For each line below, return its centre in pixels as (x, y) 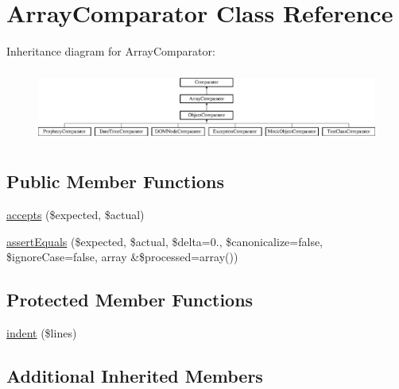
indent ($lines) (42, 333)
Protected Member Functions (130, 300)
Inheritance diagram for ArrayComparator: (111, 51)
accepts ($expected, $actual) (76, 215)
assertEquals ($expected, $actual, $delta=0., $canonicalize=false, (165, 241)
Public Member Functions (115, 181)
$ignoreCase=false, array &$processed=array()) (122, 257)
